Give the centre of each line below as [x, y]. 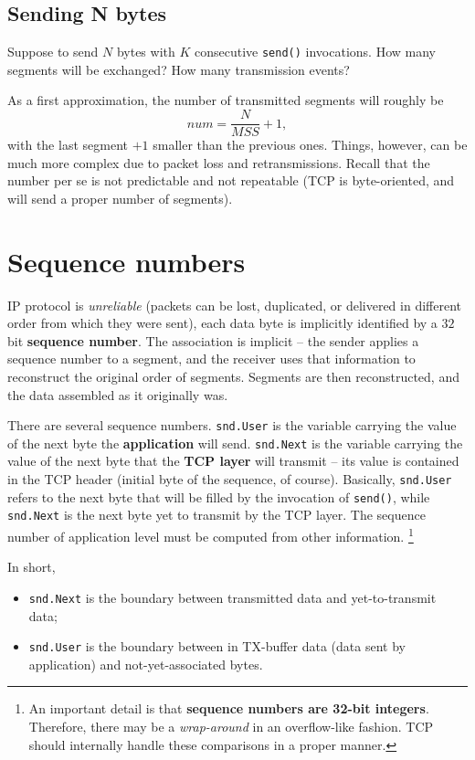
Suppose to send [53, 52]
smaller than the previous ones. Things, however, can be [310, 145]
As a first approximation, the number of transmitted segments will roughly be [226, 100]
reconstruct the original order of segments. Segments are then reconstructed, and [233, 376]
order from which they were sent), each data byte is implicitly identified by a [222, 323]
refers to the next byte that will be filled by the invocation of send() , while [219, 496]
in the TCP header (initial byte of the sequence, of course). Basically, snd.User [230, 479]
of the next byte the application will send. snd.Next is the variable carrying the [235, 443]
